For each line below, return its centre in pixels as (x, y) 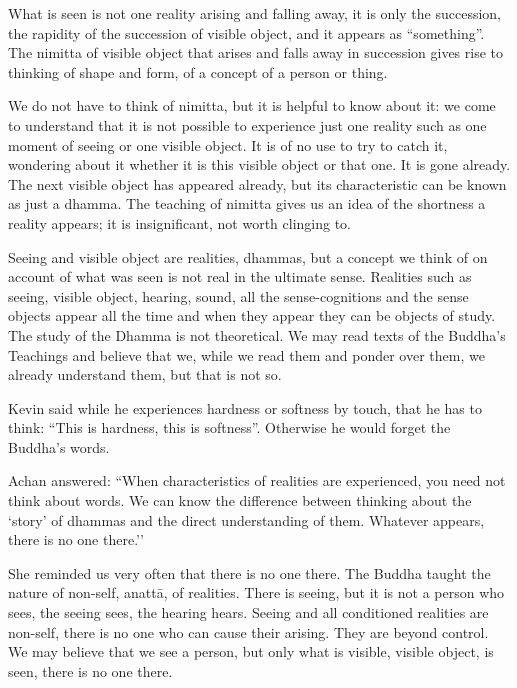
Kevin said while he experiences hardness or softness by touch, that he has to (245, 407)
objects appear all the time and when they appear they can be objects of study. (252, 315)
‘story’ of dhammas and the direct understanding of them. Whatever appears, (246, 519)
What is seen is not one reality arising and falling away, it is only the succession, (255, 13)
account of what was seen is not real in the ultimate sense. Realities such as (240, 276)
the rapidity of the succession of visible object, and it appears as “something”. (246, 32)
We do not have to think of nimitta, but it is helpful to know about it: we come (252, 105)
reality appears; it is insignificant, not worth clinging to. (179, 222)
